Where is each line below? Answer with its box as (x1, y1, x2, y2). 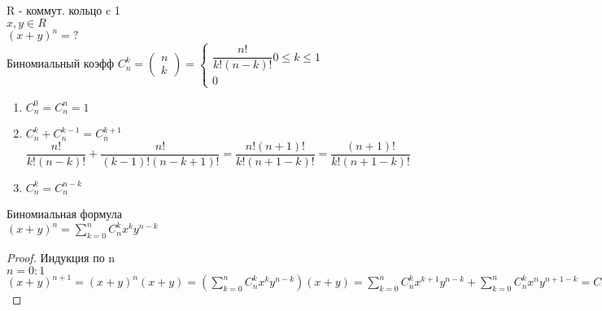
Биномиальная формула (7, 205, 122, 222)
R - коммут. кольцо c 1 (7, 2, 120, 18)
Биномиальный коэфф (7, 55, 115, 72)
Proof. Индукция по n (7, 249, 116, 266)
